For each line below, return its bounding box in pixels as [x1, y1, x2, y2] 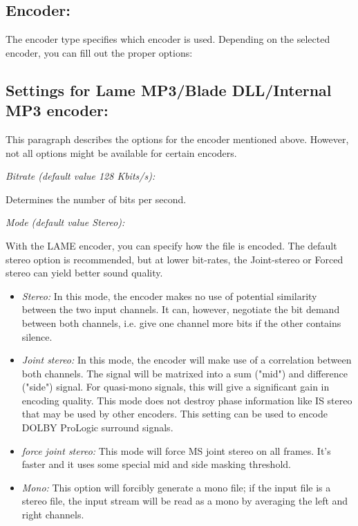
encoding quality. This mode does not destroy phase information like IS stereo [21, 393, 352, 407]
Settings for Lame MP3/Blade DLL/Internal [6, 79, 332, 100]
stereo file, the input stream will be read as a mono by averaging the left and [21, 494, 348, 508]
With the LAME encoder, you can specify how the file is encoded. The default [6, 238, 337, 252]
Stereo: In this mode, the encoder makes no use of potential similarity [21, 288, 317, 303]
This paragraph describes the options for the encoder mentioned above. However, [6, 131, 349, 146]
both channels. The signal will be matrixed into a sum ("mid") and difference [21, 366, 348, 380]
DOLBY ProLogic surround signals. [21, 420, 173, 435]
